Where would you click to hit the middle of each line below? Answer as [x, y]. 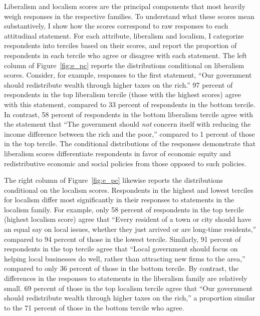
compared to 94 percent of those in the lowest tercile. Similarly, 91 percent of [122, 239]
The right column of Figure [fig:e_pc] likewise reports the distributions [114, 180]
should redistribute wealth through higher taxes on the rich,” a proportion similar [130, 298]
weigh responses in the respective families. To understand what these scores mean [129, 16]
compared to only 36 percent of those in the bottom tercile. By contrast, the [121, 268]
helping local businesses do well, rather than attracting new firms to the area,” [125, 258]
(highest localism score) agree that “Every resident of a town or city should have [128, 219]
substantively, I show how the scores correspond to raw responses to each [116, 26]
